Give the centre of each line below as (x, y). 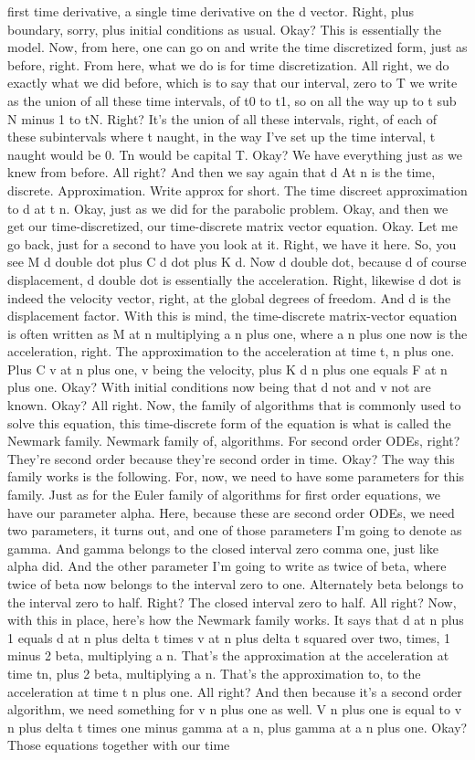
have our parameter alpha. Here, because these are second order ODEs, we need (231, 512)
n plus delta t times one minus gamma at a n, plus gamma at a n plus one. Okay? (237, 727)
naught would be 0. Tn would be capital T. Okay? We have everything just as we (235, 154)
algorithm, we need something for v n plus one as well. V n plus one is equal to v (235, 709)
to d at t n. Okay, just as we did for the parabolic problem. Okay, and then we (228, 208)
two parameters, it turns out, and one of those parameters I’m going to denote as (235, 530)
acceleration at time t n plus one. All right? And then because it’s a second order (235, 691)
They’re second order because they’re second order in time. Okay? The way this (231, 458)
